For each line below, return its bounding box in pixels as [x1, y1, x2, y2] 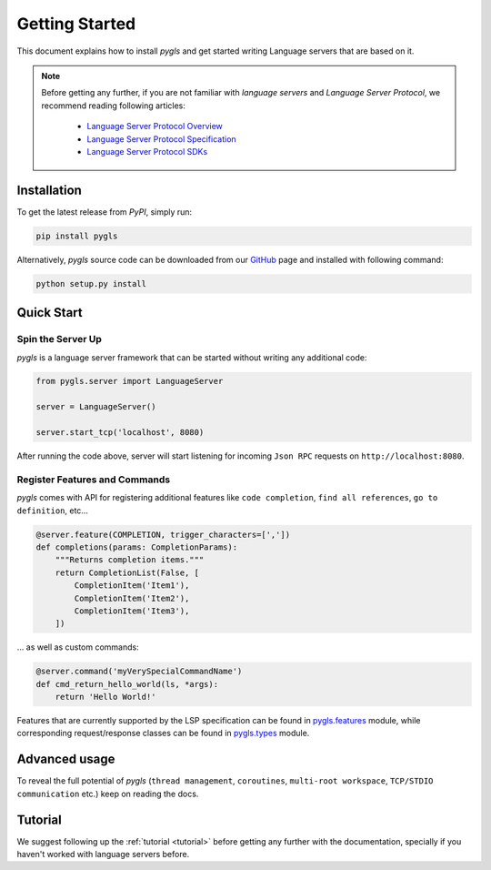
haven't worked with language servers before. [16, 849, 190, 859]
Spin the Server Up [16, 333, 102, 346]
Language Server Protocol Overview [86, 121, 223, 132]
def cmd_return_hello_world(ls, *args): [35, 679, 218, 689]
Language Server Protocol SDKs [86, 146, 208, 157]
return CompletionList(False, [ [55, 567, 200, 578]
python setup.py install [35, 278, 147, 288]
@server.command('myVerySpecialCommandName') [35, 666, 243, 677]
